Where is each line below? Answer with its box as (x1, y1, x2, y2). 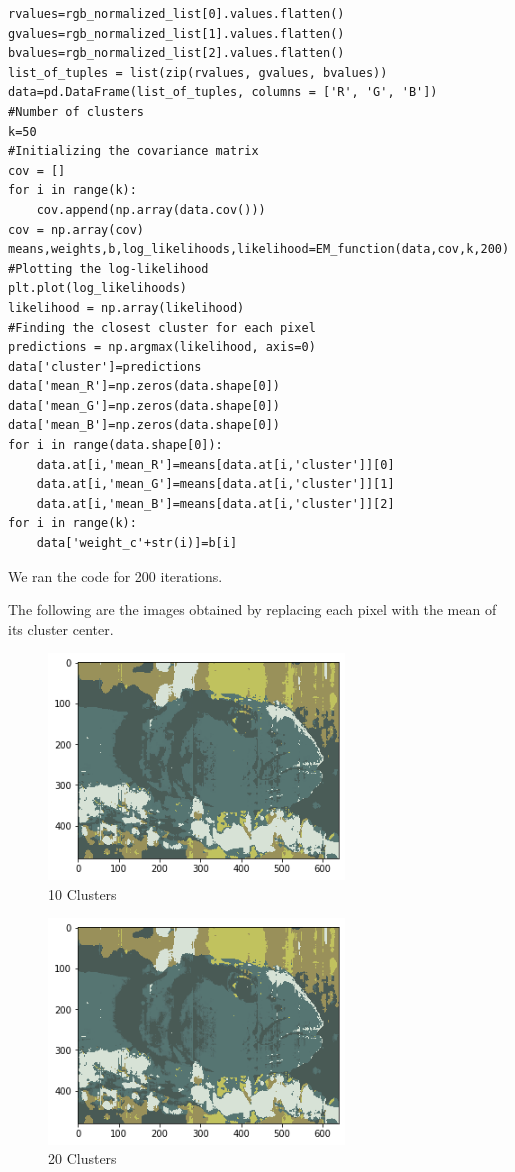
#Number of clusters (8, 104, 145, 119)
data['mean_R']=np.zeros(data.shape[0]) (8, 379, 281, 394)
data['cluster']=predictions (8, 359, 202, 374)
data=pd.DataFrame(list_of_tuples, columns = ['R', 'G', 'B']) (8, 85, 438, 100)
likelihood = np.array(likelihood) (8, 300, 245, 315)
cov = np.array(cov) (8, 222, 145, 237)
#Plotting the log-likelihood (8, 261, 209, 276)
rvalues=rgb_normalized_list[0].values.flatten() (8, 7, 345, 21)
